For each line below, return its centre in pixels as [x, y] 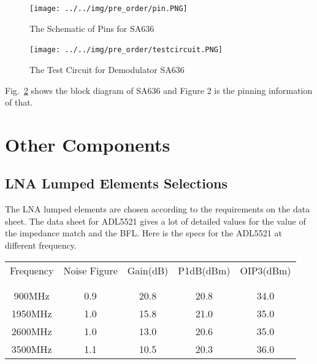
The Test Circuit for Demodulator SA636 [107, 69]
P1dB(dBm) [204, 270]
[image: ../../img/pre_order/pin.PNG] [109, 9]
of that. [19, 102]
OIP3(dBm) [265, 270]
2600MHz [32, 331]
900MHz [32, 295]
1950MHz [32, 313]
